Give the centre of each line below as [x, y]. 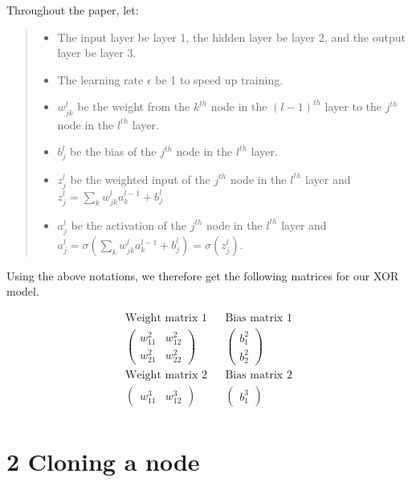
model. [23, 291]
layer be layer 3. [97, 53]
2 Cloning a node [103, 462]
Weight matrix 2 [167, 376]
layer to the [353, 106]
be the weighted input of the [140, 179]
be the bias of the [113, 151]
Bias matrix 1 [259, 319]
